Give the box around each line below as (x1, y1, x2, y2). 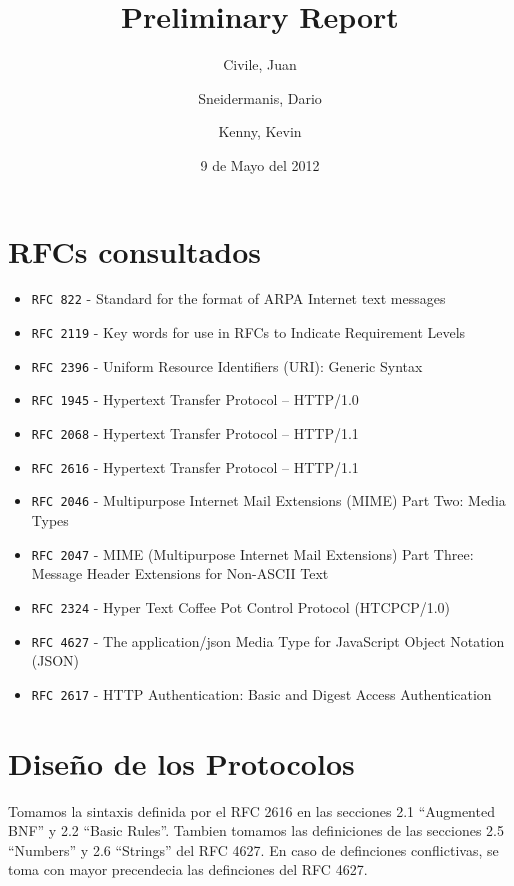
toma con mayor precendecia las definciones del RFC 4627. (8, 859, 368, 880)
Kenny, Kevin (218, 121, 302, 142)
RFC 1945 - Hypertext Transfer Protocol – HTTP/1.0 (31, 389, 359, 410)
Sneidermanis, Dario (198, 87, 322, 108)
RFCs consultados (8, 230, 261, 271)
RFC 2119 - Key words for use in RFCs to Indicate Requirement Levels (31, 322, 466, 343)
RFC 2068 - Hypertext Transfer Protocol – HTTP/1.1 (31, 423, 359, 444)
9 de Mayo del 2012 (200, 154, 320, 175)
